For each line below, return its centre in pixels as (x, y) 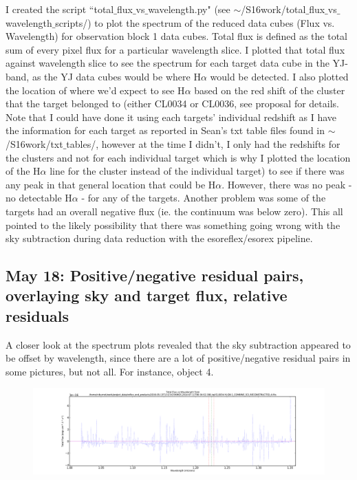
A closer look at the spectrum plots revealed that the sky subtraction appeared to (178, 344)
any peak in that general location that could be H (111, 184)
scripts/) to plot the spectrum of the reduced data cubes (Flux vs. (195, 22)
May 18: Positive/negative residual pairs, (155, 275)
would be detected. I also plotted (279, 76)
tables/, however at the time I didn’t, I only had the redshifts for (203, 143)
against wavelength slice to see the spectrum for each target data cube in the (167, 63)
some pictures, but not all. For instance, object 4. (110, 371)
